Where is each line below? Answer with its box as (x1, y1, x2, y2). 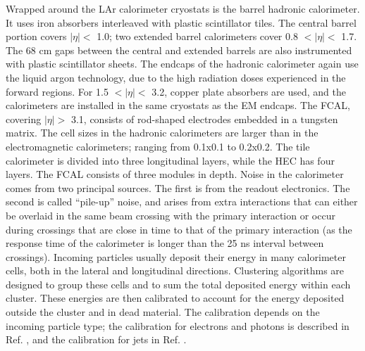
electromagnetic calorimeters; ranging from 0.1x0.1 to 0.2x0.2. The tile (6, 139, 310, 153)
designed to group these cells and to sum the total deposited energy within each (6, 276, 351, 291)
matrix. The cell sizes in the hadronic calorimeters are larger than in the (6, 125, 318, 140)
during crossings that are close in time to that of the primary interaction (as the (6, 222, 352, 236)
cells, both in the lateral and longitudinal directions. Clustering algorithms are (6, 263, 345, 278)
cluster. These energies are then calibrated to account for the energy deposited (6, 291, 345, 305)
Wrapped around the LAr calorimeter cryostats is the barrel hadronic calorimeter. (6, 1, 360, 15)
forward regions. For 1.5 (6, 84, 109, 98)
